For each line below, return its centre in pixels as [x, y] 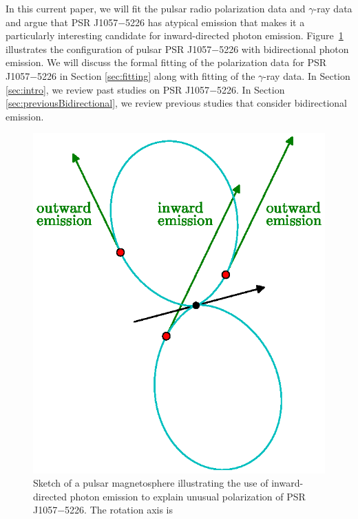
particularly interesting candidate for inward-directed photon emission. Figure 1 [175, 35]
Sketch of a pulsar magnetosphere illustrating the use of [151, 483]
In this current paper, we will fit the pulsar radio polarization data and [156, 8]
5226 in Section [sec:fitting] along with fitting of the [146, 75]
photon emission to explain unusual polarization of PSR [188, 496]
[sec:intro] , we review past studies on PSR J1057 [108, 89]
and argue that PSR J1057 [62, 22]
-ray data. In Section [307, 75]
